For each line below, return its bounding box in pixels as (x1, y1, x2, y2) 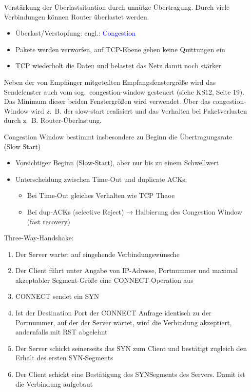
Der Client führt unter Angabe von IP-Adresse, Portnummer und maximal (15, 265, 238, 275)
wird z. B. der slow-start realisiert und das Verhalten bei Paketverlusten (31, 105, 247, 116)
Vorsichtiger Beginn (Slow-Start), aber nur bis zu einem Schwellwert (15, 157, 219, 168)
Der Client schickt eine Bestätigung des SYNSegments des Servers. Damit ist (15, 369, 245, 379)
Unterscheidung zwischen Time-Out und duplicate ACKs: (15, 174, 187, 184)
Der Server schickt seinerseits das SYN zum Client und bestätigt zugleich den (15, 343, 247, 353)
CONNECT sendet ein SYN (15, 291, 99, 301)
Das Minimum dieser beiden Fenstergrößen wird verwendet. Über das (4, 96, 211, 106)
